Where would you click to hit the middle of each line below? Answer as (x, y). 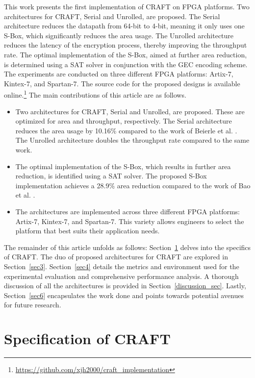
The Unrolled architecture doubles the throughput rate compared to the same (132, 140)
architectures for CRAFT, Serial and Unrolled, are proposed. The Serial (112, 16)
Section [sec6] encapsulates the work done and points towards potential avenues (124, 295)
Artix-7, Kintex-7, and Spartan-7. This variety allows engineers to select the (130, 221)
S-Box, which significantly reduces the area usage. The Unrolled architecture (119, 35)
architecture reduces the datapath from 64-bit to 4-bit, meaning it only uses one (124, 26)
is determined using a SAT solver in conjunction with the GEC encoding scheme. (126, 64)
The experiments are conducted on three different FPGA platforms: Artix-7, (119, 74)
